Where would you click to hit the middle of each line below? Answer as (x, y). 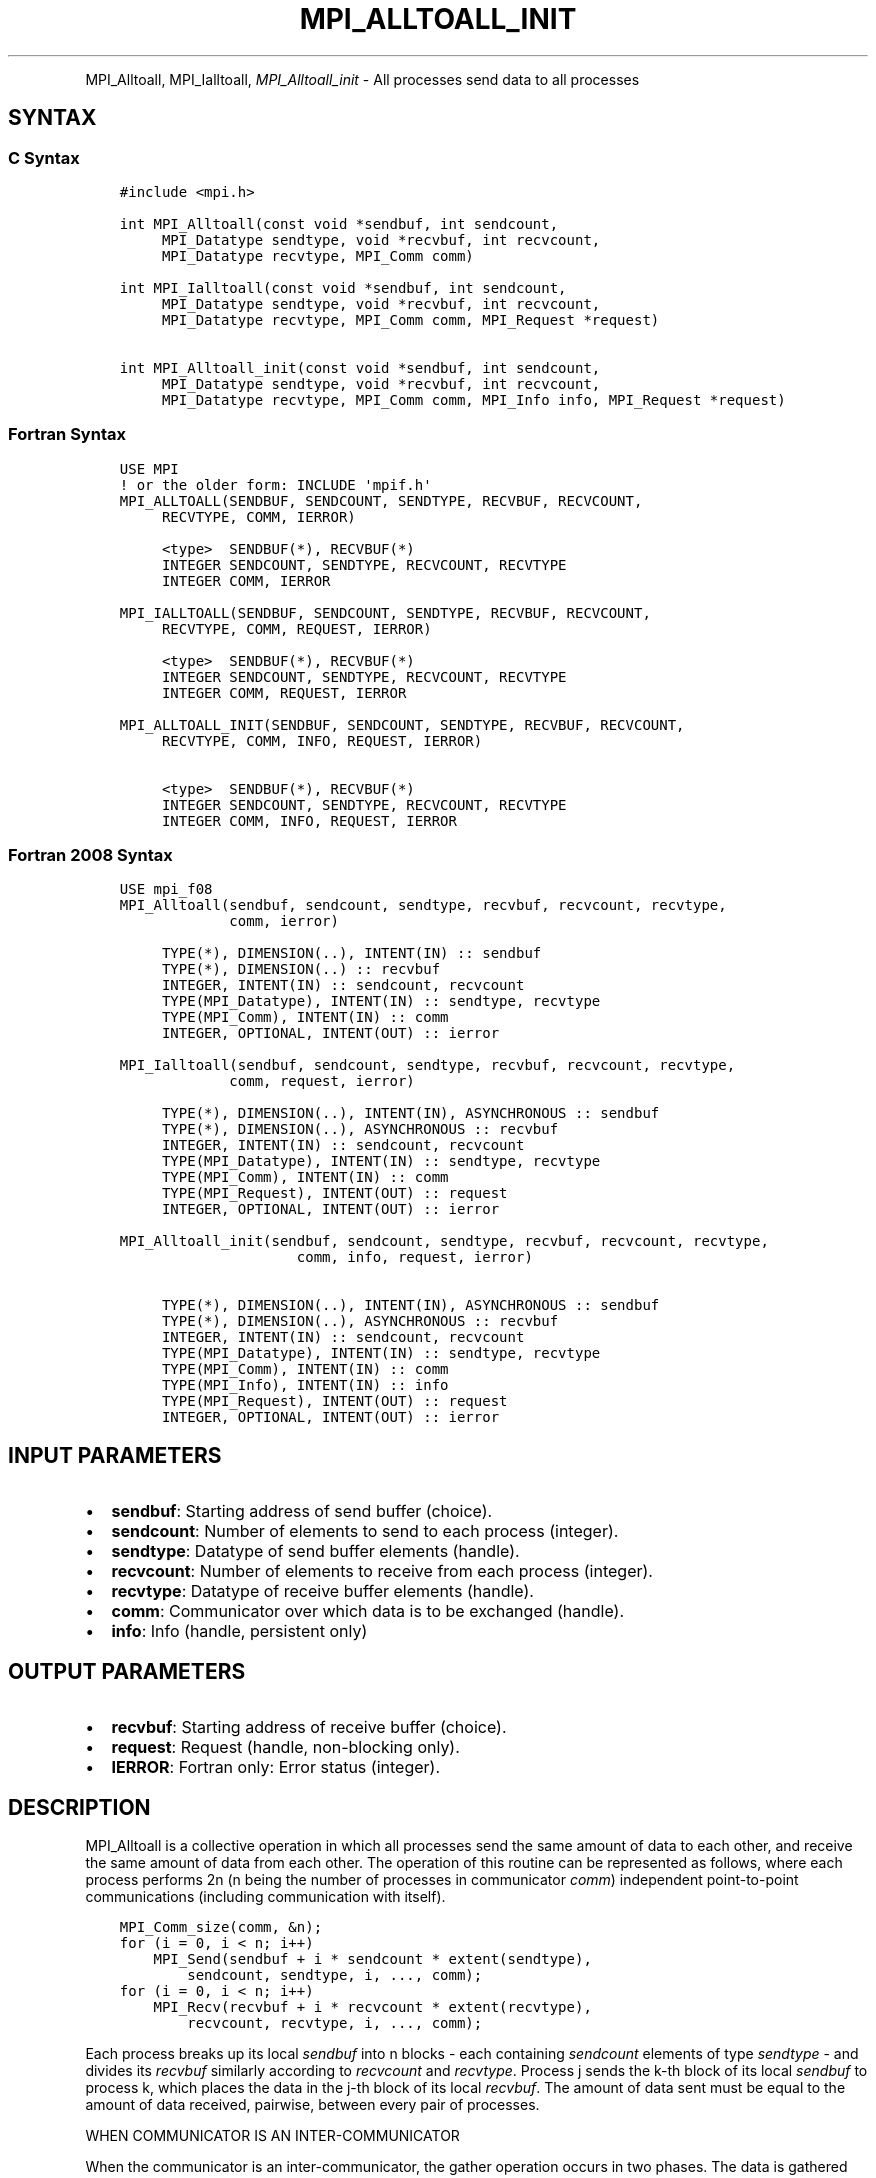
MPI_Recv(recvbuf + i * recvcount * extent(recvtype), (372, 2007)
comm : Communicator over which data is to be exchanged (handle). (367, 1611)
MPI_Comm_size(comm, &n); (221, 1927)
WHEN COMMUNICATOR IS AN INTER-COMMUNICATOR (272, 2135)
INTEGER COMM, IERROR (246, 580)
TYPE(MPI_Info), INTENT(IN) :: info (305, 1385)
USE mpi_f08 (166, 889)
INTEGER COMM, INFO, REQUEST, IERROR (309, 820)
